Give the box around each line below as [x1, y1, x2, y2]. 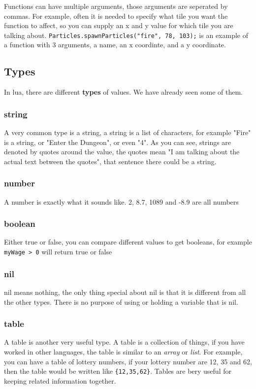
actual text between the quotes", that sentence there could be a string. [4, 156, 217, 166]
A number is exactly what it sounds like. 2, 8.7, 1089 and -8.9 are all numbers [4, 196, 239, 207]
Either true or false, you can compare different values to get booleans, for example [4, 237, 252, 247]
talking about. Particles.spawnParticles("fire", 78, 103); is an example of [4, 30, 248, 40]
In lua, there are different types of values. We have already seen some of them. [4, 87, 243, 97]
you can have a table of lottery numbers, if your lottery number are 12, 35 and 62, [4, 356, 252, 366]
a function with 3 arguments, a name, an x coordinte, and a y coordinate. [4, 39, 226, 50]
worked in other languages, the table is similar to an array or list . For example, [4, 346, 243, 356]
